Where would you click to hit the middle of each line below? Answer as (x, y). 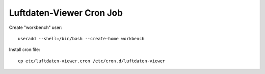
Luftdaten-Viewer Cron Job (66, 13)
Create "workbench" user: (36, 27)
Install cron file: (25, 49)
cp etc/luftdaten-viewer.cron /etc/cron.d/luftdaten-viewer (92, 61)
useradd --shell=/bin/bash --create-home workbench (81, 38)
